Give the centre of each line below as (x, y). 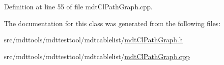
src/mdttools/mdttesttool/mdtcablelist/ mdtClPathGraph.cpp (97, 56)
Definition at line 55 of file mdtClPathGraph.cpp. (78, 6)
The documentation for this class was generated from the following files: (112, 23)
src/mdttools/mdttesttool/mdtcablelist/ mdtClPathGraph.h (94, 40)
